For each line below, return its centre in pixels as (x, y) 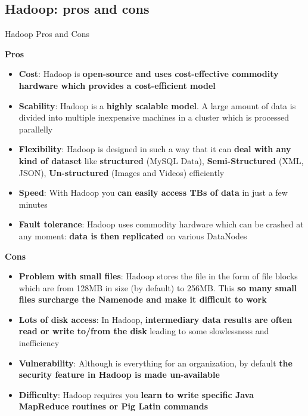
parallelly (36, 129)
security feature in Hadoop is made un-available (119, 375)
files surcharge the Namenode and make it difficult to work (143, 299)
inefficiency (39, 343)
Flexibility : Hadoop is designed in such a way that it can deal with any (155, 149)
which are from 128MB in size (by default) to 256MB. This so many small (158, 287)
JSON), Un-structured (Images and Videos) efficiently (122, 172)
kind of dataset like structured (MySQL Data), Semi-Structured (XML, (161, 160)
